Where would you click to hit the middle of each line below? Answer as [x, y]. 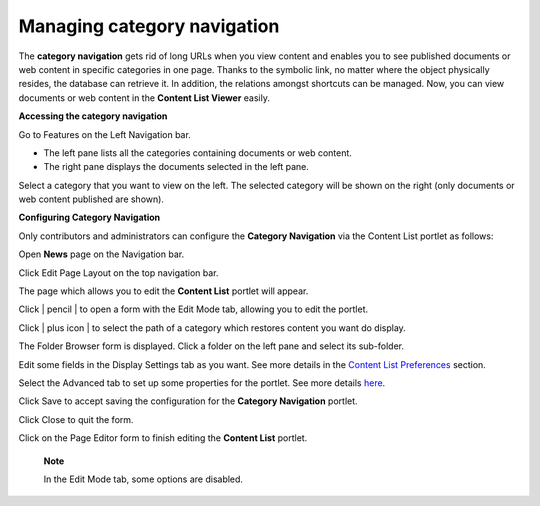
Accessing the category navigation [93, 116]
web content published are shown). [91, 199]
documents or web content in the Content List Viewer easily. [144, 97]
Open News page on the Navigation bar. [101, 254]
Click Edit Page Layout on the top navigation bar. [118, 272]
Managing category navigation [149, 26]
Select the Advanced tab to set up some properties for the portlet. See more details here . [202, 382]
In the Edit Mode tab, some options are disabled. [143, 479]
